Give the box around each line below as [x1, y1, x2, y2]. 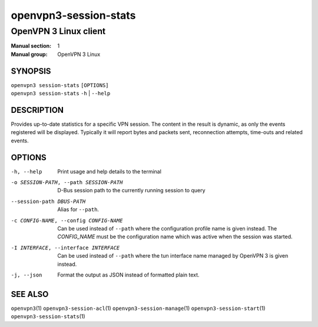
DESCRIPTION [11, 105, 64, 115]
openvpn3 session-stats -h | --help [11, 90, 111, 97]
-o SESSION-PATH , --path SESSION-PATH [11, 179, 123, 186]
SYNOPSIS [11, 66, 51, 76]
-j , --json [11, 271, 42, 278]
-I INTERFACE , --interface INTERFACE [11, 244, 120, 251]
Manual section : [11, 42, 52, 49]
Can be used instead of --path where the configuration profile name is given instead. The [57, 225, 277, 232]
